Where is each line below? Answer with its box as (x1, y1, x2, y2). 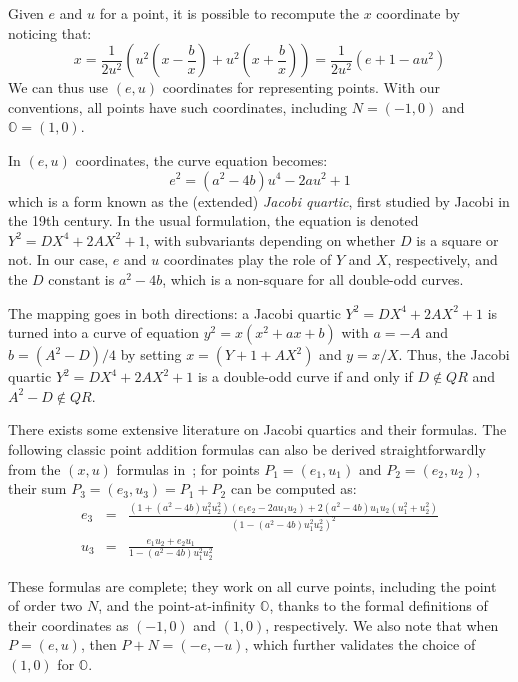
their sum (8, 478, 67, 499)
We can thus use (8, 77, 109, 98)
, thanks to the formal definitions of (269, 595, 488, 616)
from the (8, 458, 61, 479)
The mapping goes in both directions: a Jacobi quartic (8, 302, 341, 323)
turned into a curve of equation (8, 322, 200, 343)
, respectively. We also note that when (265, 614, 499, 635)
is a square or (416, 229, 499, 250)
